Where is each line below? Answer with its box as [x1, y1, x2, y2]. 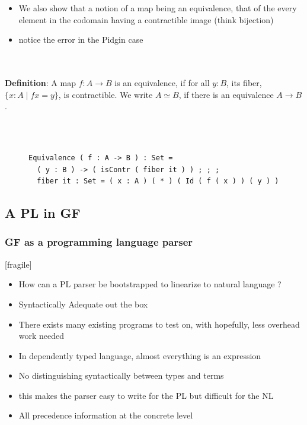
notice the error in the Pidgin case [18, 33, 143, 46]
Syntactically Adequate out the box [18, 297, 148, 310]
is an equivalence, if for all [114, 76, 210, 88]
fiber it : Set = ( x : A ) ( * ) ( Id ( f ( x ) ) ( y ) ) [37, 177, 279, 186]
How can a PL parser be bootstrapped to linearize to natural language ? [18, 278, 282, 290]
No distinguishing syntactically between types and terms [18, 369, 224, 382]
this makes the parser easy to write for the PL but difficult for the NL [18, 389, 274, 401]
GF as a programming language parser [5, 234, 193, 249]
